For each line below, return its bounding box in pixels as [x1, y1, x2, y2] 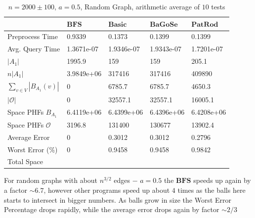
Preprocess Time [7, 31, 58, 42]
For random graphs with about [4, 175, 98, 185]
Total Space [7, 156, 43, 167]
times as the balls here [177, 185, 246, 195]
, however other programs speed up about [43, 185, 170, 195]
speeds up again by [193, 175, 251, 185]
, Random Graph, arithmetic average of [80, 1, 200, 11]
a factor [4, 185, 28, 195]
